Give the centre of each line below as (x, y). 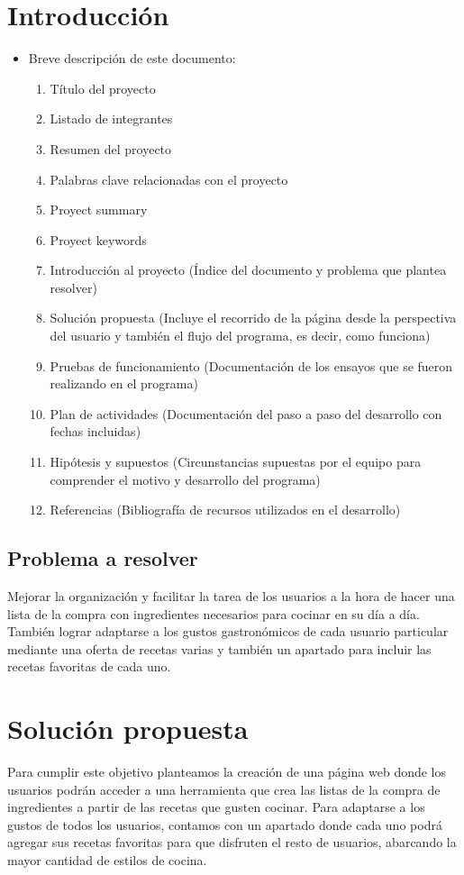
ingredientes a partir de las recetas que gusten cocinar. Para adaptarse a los (216, 807)
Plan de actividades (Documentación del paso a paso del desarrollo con (246, 413)
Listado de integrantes (111, 118)
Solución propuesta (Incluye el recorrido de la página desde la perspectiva (253, 318)
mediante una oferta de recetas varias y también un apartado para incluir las (219, 648)
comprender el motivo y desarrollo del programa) (185, 479)
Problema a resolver (103, 558)
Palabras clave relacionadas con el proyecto (169, 179)
